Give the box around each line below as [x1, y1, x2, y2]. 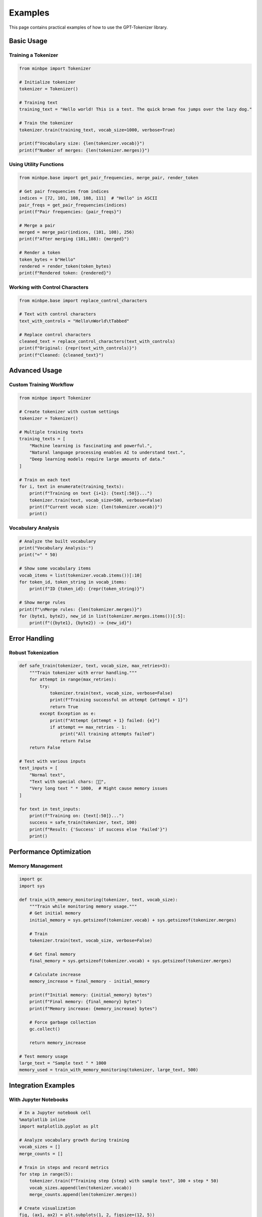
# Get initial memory [29, 910, 81, 916]
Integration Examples [9, 1081, 75, 1089]
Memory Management [9, 862, 63, 869]
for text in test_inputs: [19, 806, 81, 811]
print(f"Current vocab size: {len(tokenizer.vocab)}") [29, 504, 163, 510]
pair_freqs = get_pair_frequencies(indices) [19, 202, 127, 208]
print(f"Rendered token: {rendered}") [19, 270, 112, 276]
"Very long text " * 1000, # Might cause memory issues [29, 786, 168, 791]
